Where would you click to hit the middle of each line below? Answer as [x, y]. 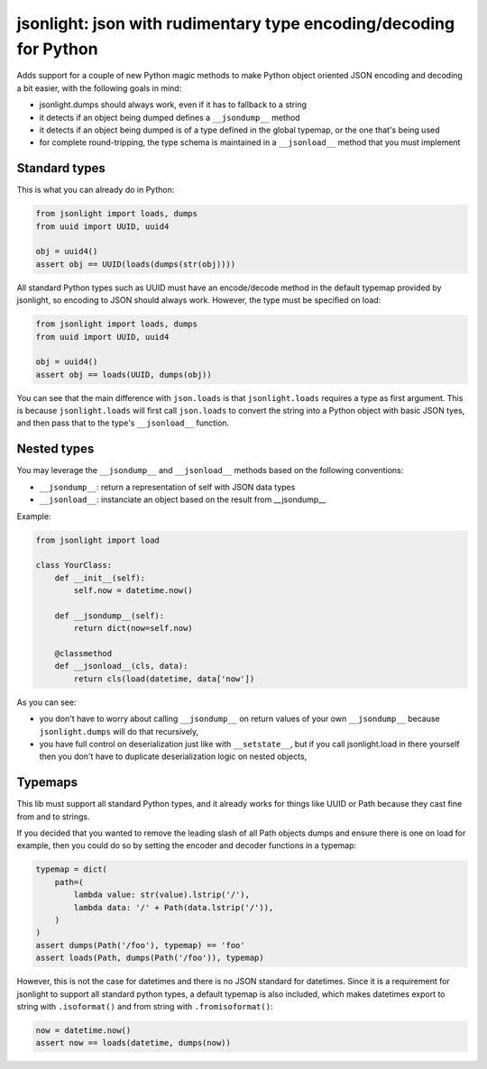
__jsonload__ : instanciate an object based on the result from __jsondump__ [183, 499]
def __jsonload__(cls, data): [121, 666]
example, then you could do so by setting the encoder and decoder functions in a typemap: [187, 845]
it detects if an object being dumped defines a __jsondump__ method [170, 117]
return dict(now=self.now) [133, 628]
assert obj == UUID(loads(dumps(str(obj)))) [136, 264]
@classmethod [83, 654]
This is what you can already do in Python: [96, 190]
